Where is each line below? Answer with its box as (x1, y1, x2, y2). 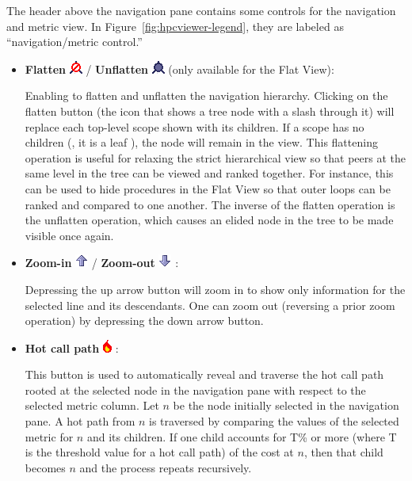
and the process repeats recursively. (79, 459, 252, 475)
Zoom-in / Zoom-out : (25, 254, 179, 271)
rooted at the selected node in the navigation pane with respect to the (25, 381, 366, 398)
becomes (25, 459, 66, 475)
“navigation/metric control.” (6, 33, 143, 50)
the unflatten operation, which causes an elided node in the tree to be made (25, 212, 394, 228)
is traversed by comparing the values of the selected (149, 413, 399, 429)
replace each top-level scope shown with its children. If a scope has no (25, 118, 364, 135)
